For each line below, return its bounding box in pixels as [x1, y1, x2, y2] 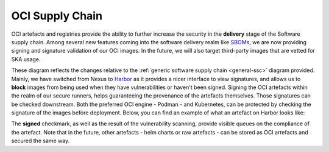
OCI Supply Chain [11, 9, 103, 22]
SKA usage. [11, 55, 41, 63]
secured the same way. [11, 137, 70, 145]
